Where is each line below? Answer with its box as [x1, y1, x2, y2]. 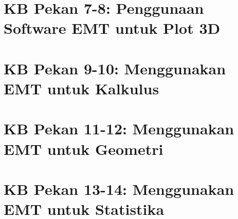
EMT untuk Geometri [4, 138, 163, 159]
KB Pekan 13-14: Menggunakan [4, 178, 234, 199]
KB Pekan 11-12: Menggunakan [4, 118, 234, 139]
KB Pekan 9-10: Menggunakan [4, 57, 226, 78]
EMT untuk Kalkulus [4, 77, 159, 98]
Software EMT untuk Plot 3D [4, 17, 221, 38]
